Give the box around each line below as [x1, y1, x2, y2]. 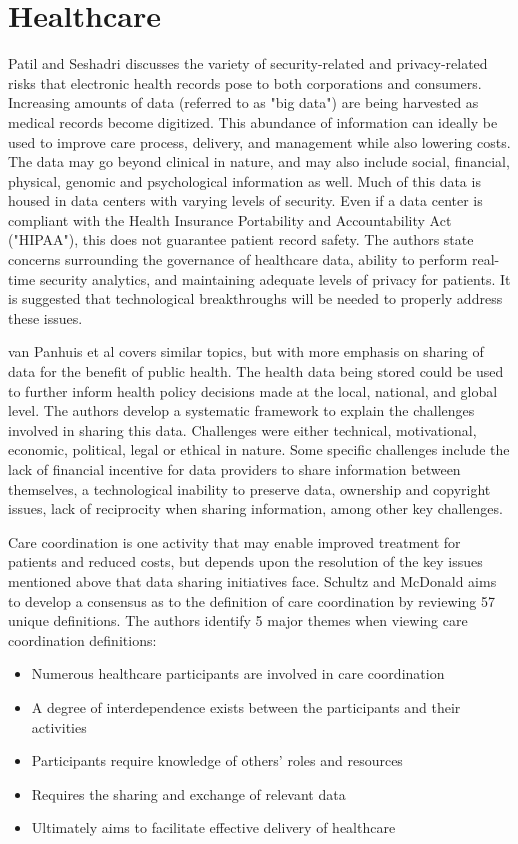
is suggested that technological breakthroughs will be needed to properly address [8, 288, 503, 309]
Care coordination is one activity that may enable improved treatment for [8, 531, 461, 552]
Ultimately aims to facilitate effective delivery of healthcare [31, 817, 396, 838]
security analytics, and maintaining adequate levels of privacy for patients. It [39, 268, 511, 289]
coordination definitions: [8, 629, 157, 650]
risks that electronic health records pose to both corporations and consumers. [8, 72, 482, 93]
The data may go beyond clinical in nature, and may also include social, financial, [8, 151, 510, 172]
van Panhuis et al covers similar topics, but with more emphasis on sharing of [8, 341, 484, 362]
